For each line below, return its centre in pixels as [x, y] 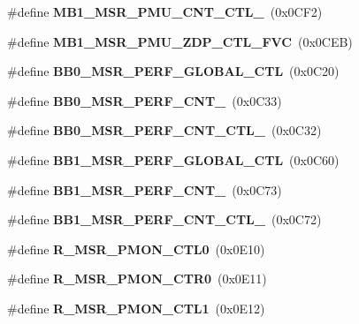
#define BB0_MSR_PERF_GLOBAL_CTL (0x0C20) [173, 71]
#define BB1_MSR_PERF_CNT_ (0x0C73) [145, 189]
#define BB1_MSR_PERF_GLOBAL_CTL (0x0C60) [173, 159]
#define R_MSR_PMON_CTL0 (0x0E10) [136, 249]
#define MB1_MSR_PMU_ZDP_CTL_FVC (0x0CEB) [180, 41]
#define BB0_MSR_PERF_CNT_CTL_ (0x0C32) [164, 130]
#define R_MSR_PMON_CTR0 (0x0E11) [137, 279]
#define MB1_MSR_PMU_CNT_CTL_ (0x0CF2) [165, 11]
